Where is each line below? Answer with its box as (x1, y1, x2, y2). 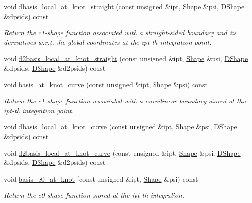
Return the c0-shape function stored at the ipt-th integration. (4, 190, 184, 200)
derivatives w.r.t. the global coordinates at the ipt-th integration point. (4, 37, 212, 47)
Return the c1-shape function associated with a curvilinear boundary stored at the (4, 96, 246, 106)
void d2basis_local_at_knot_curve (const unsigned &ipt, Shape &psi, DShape (4, 147, 241, 158)
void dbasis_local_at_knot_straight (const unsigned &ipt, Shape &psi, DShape (4, 1, 245, 11)
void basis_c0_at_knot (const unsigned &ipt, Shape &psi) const (4, 173, 198, 183)
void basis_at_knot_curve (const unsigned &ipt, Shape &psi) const (4, 79, 208, 89)
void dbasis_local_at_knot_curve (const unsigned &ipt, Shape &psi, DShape (4, 122, 237, 132)
